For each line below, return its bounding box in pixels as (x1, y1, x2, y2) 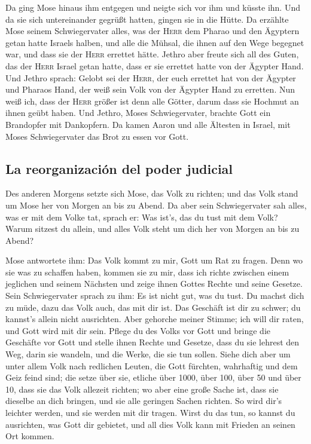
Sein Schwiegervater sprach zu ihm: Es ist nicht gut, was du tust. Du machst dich (5, 289, 304, 302)
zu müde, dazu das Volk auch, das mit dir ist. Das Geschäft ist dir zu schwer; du (5, 301, 301, 313)
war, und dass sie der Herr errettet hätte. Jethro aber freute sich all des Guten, (5, 48, 299, 60)
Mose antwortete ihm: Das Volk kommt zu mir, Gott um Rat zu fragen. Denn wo (5, 254, 303, 267)
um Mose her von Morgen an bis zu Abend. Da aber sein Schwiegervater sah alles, (5, 198, 307, 211)
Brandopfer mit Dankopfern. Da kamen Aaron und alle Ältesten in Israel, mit (5, 118, 291, 130)
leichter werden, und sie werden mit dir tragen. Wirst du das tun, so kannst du (5, 406, 295, 419)
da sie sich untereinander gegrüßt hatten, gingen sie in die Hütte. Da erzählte (5, 13, 289, 25)
